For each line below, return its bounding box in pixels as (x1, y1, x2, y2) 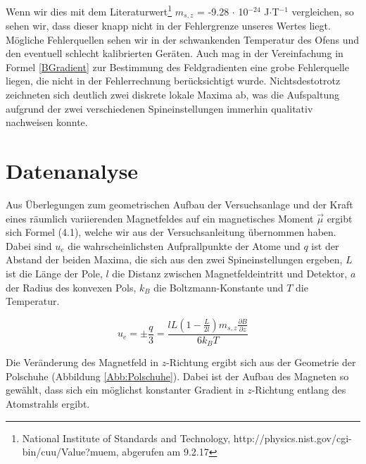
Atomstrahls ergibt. (6, 396, 90, 410)
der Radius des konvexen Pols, (6, 280, 137, 294)
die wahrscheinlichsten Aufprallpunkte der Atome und (68, 238, 301, 253)
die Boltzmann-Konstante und (153, 280, 284, 294)
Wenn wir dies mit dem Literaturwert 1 (6, 2, 172, 18)
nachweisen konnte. (6, 115, 88, 130)
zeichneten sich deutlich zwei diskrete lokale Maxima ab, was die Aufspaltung (6, 87, 339, 102)
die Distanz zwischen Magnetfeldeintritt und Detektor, (112, 265, 348, 280)
